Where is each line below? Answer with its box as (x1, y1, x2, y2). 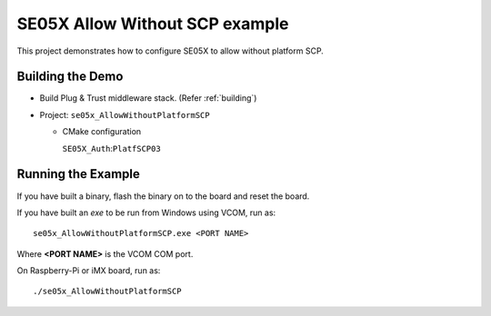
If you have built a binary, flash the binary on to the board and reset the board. (16, 191, 310, 202)
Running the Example (16, 166, 141, 182)
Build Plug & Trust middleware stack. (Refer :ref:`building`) (39, 93, 257, 104)
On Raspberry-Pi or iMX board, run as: (16, 265, 161, 276)
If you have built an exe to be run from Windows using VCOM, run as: (16, 207, 276, 218)
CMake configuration (62, 126, 142, 137)
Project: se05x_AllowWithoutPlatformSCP (39, 109, 210, 120)
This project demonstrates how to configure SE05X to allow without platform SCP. (16, 45, 325, 56)
